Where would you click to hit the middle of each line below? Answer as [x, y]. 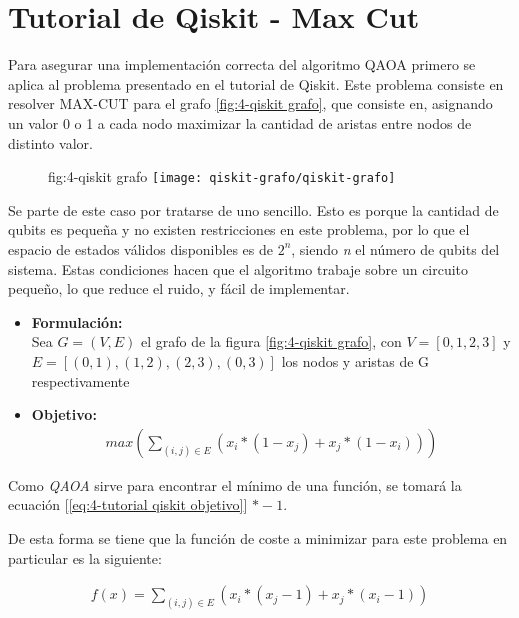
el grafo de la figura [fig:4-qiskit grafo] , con [271, 341]
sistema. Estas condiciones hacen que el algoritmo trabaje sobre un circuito [238, 268]
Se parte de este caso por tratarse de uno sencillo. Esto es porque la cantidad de [253, 209]
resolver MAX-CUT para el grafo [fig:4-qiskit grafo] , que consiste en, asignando [250, 103]
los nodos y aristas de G [355, 360]
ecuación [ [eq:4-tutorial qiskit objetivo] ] [128, 504]
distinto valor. [50, 142]
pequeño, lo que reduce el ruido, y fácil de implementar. [179, 288]
